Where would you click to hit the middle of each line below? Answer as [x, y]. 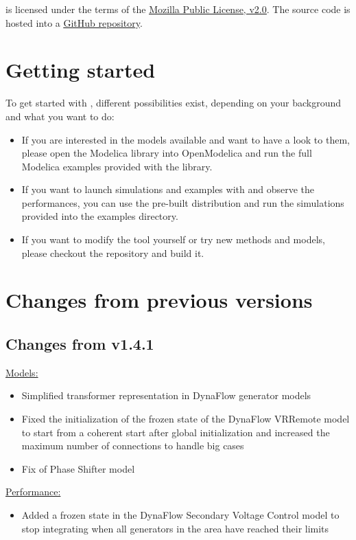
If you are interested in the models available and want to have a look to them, [186, 139]
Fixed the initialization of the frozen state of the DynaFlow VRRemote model [186, 419]
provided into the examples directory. [100, 216]
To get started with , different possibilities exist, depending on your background [174, 103]
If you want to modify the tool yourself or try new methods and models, [173, 239]
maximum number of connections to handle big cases [133, 446]
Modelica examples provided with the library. [117, 166]
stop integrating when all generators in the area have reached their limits [175, 528]
